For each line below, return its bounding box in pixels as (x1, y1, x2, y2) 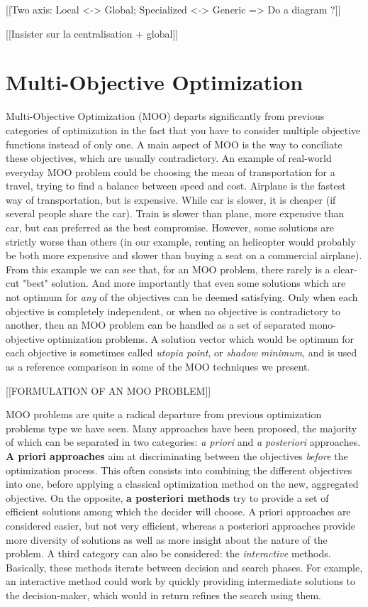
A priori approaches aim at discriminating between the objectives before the (6, 448, 348, 463)
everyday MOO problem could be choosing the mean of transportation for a (6, 164, 335, 179)
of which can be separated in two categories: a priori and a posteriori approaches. (6, 434, 361, 449)
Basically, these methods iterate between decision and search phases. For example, (6, 559, 363, 574)
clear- (333, 261, 357, 276)
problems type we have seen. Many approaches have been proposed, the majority (6, 420, 357, 435)
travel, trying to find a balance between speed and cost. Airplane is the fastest (6, 178, 346, 193)
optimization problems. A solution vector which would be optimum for (48, 331, 355, 346)
